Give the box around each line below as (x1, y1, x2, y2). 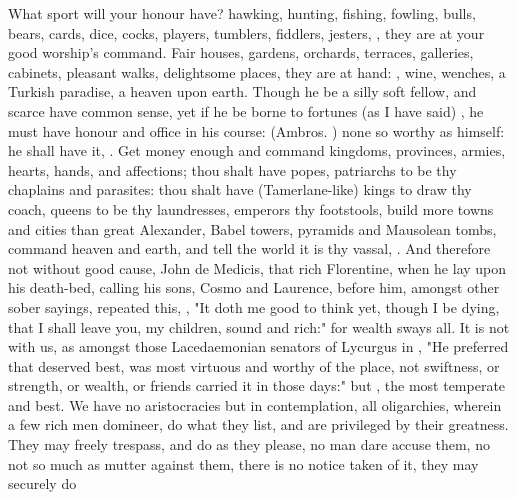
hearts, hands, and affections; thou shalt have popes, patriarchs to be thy (8, 159, 457, 180)
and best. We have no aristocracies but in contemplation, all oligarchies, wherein (8, 394, 502, 415)
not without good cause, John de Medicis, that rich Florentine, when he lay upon (8, 257, 507, 278)
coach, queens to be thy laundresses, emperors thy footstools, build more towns (8, 198, 494, 219)
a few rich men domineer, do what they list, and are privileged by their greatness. (8, 414, 509, 435)
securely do (8, 473, 77, 494)
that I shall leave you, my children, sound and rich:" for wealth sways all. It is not (8, 316, 510, 337)
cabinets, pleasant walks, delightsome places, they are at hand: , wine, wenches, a (8, 61, 506, 82)
